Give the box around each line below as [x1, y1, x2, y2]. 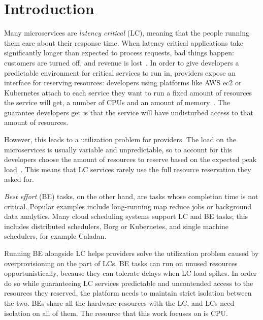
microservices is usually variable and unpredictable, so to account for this [4, 144, 233, 154]
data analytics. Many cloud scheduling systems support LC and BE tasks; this [4, 211, 248, 221]
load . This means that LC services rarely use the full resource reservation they [4, 164, 251, 174]
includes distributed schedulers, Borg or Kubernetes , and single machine [4, 220, 228, 231]
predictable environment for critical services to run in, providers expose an [4, 67, 236, 78]
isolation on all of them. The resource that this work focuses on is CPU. [4, 307, 228, 318]
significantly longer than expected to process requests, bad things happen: [4, 47, 234, 58]
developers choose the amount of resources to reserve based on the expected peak [4, 154, 257, 165]
